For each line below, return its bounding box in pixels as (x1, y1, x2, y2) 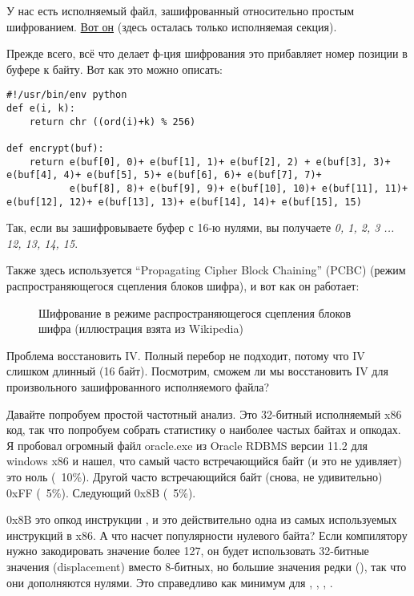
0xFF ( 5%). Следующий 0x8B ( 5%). (6, 484, 196, 501)
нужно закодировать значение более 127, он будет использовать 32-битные (6, 542, 369, 559)
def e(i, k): (6, 103, 75, 115)
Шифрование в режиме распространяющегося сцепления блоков (38, 304, 352, 321)
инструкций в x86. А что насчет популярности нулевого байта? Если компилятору (6, 526, 408, 543)
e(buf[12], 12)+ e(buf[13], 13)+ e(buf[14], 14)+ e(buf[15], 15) (6, 196, 362, 208)
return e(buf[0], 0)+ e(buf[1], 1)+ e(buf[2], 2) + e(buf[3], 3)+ (29, 156, 391, 168)
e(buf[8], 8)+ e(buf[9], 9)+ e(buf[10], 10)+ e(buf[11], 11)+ (69, 182, 408, 194)
